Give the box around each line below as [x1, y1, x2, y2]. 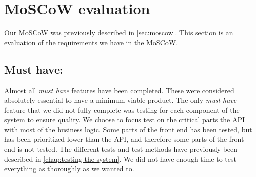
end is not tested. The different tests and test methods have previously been [4, 144, 238, 154]
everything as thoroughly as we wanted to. [4, 163, 134, 174]
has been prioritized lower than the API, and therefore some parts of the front [4, 134, 244, 144]
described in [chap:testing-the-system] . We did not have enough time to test [4, 153, 236, 164]
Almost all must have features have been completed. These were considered [4, 85, 234, 95]
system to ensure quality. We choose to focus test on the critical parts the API [4, 114, 245, 125]
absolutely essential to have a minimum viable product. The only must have [4, 95, 237, 105]
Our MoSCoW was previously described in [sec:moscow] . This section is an [4, 27, 233, 38]
